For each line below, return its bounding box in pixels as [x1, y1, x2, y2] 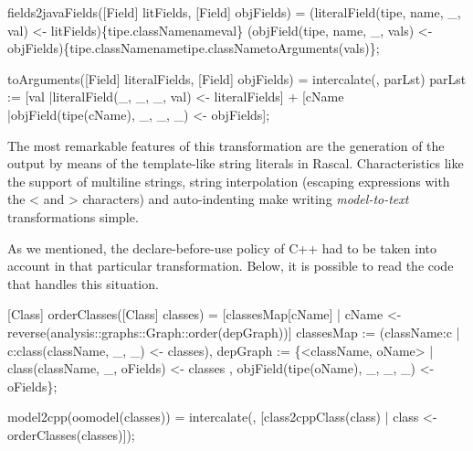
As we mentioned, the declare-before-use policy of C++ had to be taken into [7, 238, 436, 257]
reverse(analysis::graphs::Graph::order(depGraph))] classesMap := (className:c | [7, 322, 460, 341]
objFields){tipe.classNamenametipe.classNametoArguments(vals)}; [7, 38, 380, 58]
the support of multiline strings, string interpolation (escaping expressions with [7, 171, 450, 190]
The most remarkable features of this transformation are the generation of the [7, 135, 445, 155]
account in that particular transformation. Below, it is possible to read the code [7, 256, 454, 275]
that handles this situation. [7, 274, 159, 293]
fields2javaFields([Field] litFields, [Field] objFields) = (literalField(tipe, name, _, [7, 3, 461, 21]
